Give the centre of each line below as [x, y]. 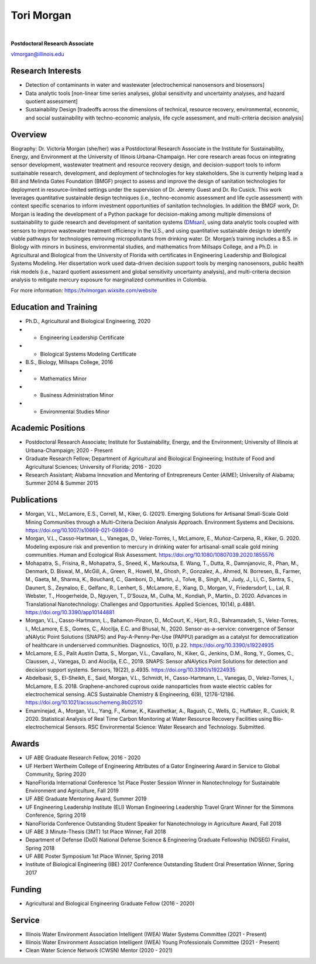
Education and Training [54, 307]
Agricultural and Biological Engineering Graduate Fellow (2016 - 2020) [110, 903]
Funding [26, 889]
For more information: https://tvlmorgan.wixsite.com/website [84, 291]
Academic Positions [48, 428]
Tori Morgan [41, 15]
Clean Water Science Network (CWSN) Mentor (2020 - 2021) [99, 951]
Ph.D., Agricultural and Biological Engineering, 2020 [88, 321]
